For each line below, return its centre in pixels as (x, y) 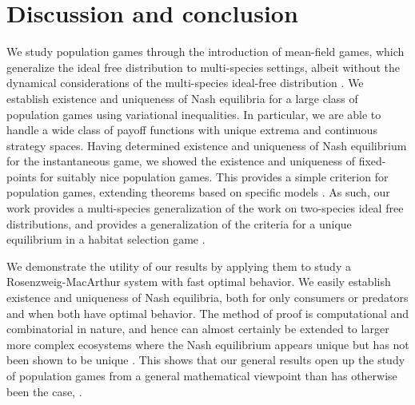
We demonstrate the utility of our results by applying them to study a (179, 266)
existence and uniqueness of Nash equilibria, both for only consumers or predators (207, 298)
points (22, 176)
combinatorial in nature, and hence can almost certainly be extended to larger (198, 329)
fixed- (372, 161)
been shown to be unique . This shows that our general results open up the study (206, 360)
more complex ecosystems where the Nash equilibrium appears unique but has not (208, 344)
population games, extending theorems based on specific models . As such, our (198, 192)
